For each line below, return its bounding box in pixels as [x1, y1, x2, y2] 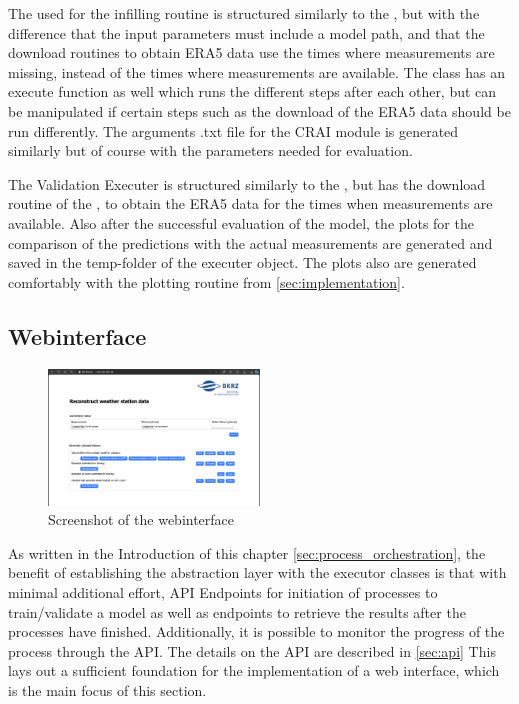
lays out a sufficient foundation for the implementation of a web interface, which [8, 660, 500, 681]
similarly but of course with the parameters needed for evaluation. [8, 140, 413, 161]
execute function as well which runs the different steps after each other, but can [8, 81, 497, 102]
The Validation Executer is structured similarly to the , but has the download [8, 173, 486, 194]
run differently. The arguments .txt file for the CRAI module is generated [8, 120, 459, 141]
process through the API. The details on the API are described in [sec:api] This [8, 640, 496, 661]
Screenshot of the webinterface [48, 509, 235, 530]
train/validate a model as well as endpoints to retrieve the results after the [8, 601, 466, 622]
